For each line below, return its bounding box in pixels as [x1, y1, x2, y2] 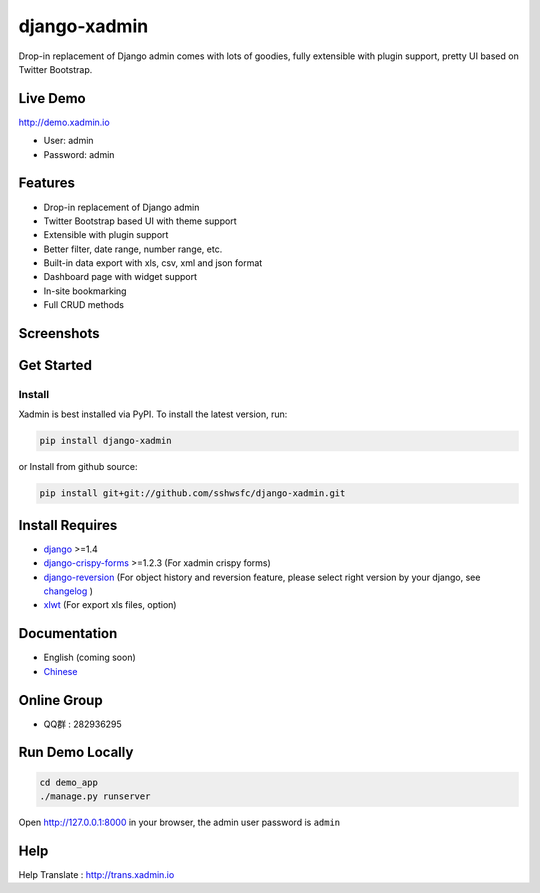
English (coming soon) [43, 651, 137, 664]
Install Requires [18, 516, 118, 534]
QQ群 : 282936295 [43, 718, 122, 730]
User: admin [43, 135, 94, 147]
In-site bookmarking [43, 285, 127, 297]
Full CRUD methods [43, 299, 125, 311]
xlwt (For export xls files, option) [43, 599, 177, 611]
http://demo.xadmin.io [18, 116, 110, 128]
